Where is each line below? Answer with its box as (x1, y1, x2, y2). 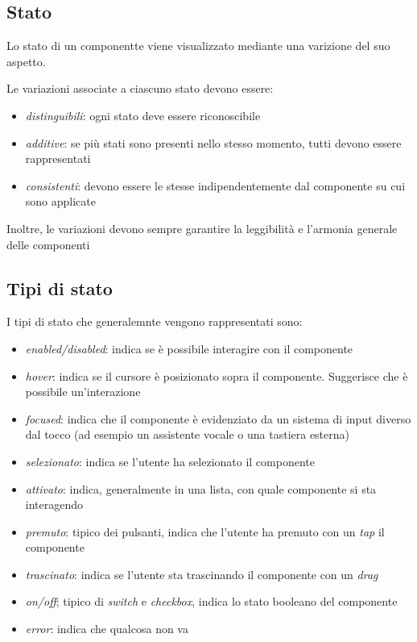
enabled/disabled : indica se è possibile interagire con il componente (25, 340, 353, 356)
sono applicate (25, 193, 96, 210)
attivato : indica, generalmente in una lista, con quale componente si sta (25, 480, 377, 497)
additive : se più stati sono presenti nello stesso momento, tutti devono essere (25, 134, 402, 151)
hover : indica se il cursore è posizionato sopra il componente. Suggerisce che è (25, 367, 408, 384)
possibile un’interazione (25, 383, 141, 400)
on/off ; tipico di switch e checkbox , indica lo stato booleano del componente (25, 593, 398, 610)
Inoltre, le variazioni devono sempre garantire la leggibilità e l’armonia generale (6, 219, 398, 236)
